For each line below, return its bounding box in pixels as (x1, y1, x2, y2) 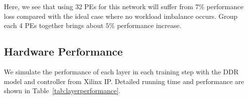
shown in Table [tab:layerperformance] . (4, 85, 121, 96)
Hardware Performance (4, 44, 123, 59)
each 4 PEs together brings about (4, 20, 104, 30)
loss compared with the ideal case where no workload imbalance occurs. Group (4, 11, 238, 21)
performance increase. (117, 20, 182, 30)
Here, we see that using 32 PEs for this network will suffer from (4, 1, 193, 11)
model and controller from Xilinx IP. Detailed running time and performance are (4, 76, 244, 86)
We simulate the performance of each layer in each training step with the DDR (4, 66, 239, 76)
